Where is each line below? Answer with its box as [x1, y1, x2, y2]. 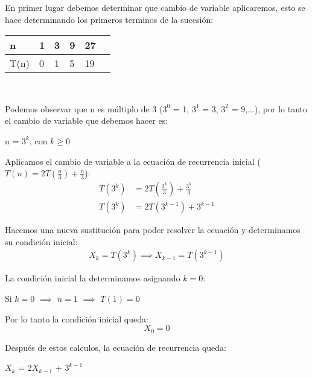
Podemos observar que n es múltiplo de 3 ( [5, 102, 163, 115]
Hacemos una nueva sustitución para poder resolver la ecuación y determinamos [5, 223, 301, 236]
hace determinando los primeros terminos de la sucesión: [5, 13, 214, 25]
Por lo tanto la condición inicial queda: [5, 312, 148, 325]
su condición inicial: [5, 235, 78, 248]
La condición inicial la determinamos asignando [5, 272, 180, 284]
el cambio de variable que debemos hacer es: [5, 114, 168, 127]
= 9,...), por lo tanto [231, 102, 307, 115]
